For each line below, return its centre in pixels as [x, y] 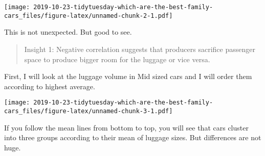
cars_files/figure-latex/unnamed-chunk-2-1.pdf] [89, 16]
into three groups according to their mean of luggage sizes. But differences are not [133, 137]
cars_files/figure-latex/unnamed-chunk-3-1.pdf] [89, 111]
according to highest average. [50, 86]
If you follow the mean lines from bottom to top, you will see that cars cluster [126, 127]
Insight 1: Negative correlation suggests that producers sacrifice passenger [140, 49]
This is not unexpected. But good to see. [68, 32]
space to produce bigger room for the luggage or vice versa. [117, 59]
